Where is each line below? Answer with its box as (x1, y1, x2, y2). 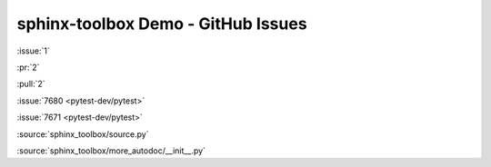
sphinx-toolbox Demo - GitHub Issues (16, 14, 308, 34)
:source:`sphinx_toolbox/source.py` (16, 128, 149, 140)
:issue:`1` (16, 45, 50, 56)
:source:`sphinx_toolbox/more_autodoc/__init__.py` (16, 145, 206, 156)
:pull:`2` (16, 78, 45, 90)
